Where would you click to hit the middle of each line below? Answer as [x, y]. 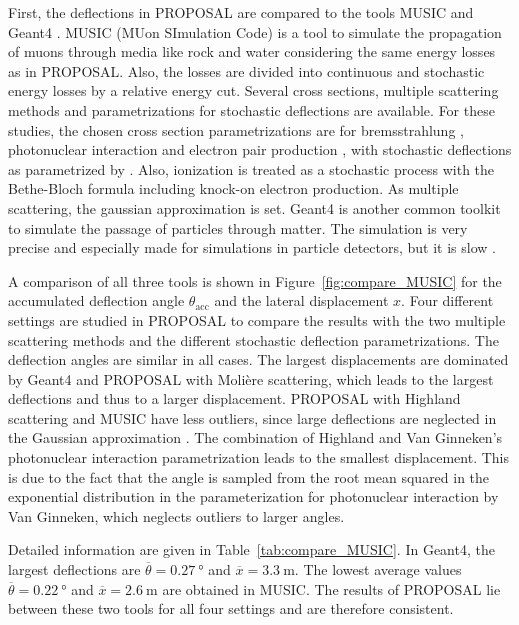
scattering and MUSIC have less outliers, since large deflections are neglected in [252, 417]
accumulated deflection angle [96, 300]
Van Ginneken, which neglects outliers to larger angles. [176, 515]
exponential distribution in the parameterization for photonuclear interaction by [253, 496]
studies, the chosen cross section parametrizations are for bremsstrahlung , [236, 129]
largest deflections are [74, 569]
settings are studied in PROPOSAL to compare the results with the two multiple [257, 319]
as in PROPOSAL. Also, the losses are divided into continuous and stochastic [246, 70]
